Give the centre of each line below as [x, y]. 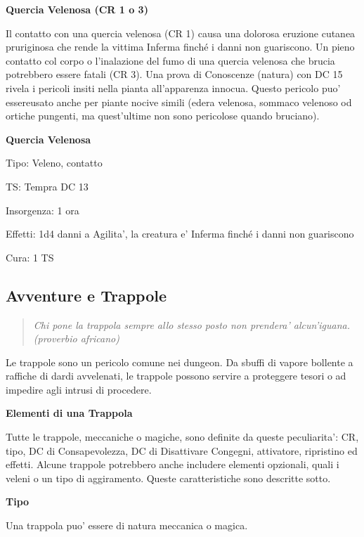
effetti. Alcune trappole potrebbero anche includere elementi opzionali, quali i [173, 464]
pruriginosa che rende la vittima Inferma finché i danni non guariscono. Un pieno [180, 47]
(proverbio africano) [77, 338]
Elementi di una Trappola [69, 413]
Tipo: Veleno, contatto [54, 163]
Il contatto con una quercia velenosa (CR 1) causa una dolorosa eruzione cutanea [181, 33]
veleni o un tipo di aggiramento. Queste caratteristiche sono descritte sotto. [168, 478]
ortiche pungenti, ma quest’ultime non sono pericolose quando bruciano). [163, 116]
